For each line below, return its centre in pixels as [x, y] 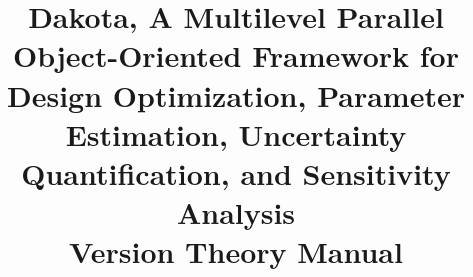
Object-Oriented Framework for [236, 55]
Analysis [236, 212]
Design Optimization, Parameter [236, 94]
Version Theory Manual [236, 251]
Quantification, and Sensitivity [236, 172]
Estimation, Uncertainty [236, 133]
